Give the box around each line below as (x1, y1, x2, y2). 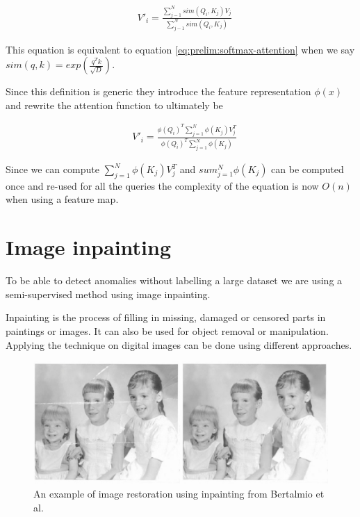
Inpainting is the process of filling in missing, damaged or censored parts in (6, 310, 326, 325)
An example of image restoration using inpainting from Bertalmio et (33, 486, 325, 501)
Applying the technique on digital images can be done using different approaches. (6, 337, 352, 352)
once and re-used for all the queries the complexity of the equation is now (6, 178, 319, 192)
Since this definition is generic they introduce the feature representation (6, 84, 311, 99)
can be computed (271, 162, 344, 177)
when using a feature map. (6, 192, 119, 206)
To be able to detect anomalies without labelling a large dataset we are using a (6, 273, 343, 288)
